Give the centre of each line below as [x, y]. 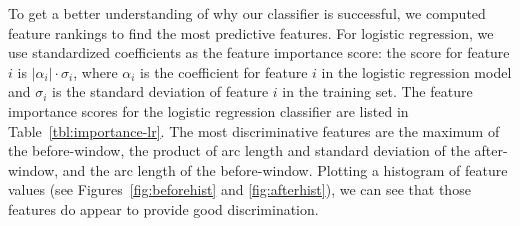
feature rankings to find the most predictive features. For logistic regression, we [251, 32]
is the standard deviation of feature [160, 91]
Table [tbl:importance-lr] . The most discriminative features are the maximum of [254, 130]
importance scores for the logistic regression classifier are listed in [208, 110]
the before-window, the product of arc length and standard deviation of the [239, 150]
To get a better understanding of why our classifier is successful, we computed [247, 13]
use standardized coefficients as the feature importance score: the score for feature [259, 52]
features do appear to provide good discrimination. [163, 208]
